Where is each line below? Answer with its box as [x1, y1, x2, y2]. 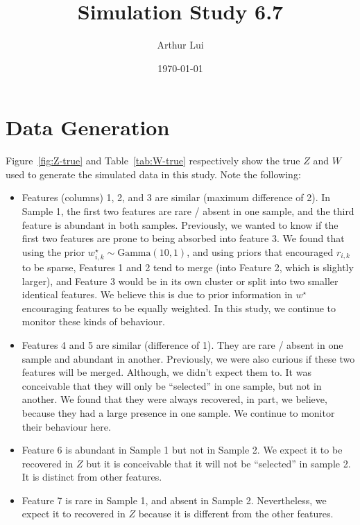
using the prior [22, 244, 85, 259]
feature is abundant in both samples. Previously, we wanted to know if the [22, 217, 338, 232]
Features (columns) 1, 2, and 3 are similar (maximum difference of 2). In [22, 190, 331, 205]
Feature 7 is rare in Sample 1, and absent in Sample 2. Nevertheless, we [22, 492, 327, 507]
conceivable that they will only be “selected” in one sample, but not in [22, 378, 322, 393]
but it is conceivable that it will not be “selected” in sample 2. [86, 456, 351, 470]
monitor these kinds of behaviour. [22, 314, 165, 329]
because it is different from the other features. [138, 506, 334, 521]
